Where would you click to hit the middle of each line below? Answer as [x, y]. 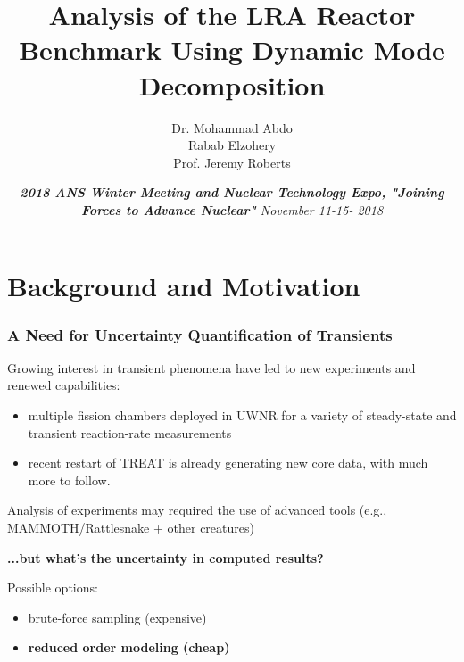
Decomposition [232, 84]
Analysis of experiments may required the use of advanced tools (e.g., [197, 510]
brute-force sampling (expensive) [117, 617]
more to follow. [69, 480]
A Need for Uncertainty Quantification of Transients [200, 334]
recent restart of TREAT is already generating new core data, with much [228, 463]
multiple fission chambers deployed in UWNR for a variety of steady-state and [242, 415]
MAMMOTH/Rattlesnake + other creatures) [131, 528]
